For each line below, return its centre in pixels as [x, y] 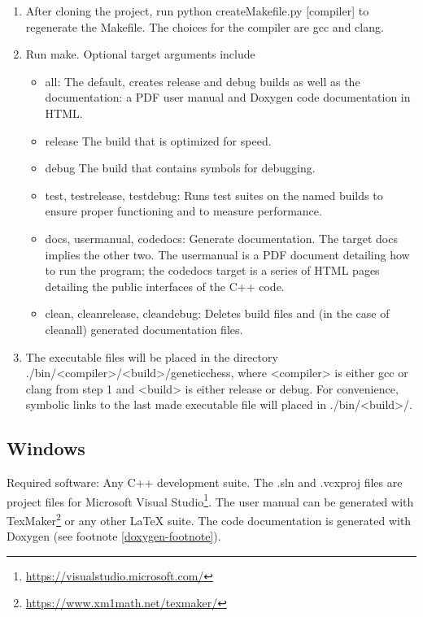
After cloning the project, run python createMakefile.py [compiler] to [197, 11]
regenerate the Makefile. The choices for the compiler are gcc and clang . [205, 26]
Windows [46, 448]
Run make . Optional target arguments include [140, 54]
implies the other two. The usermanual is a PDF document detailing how [227, 254]
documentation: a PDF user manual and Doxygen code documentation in [228, 97]
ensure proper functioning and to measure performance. [183, 211]
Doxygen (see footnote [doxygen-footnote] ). [114, 536]
